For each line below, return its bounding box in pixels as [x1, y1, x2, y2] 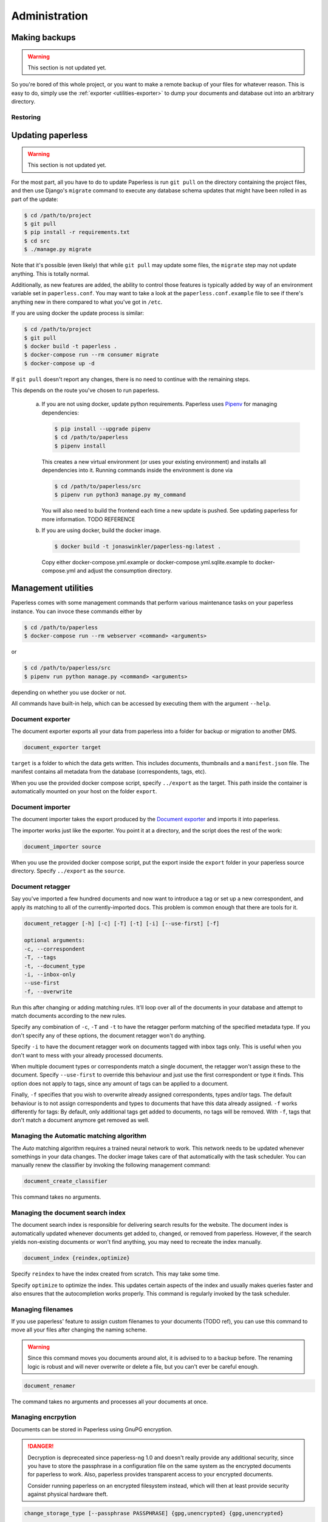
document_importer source [24, 843, 101, 850]
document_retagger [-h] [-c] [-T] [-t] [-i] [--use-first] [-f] [24, 920, 220, 927]
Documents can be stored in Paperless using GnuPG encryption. [11, 1425, 173, 1433]
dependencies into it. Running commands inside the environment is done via [41, 466, 233, 474]
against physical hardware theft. [27, 1490, 109, 1498]
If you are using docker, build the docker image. [41, 527, 161, 534]
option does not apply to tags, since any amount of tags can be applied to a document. [11, 1079, 229, 1087]
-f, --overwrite [24, 988, 73, 995]
